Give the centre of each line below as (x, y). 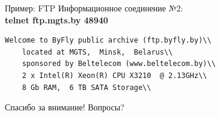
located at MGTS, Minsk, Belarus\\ (97, 52)
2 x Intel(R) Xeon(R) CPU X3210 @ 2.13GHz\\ (115, 75)
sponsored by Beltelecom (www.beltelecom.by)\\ (119, 64)
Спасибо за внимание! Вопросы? (65, 107)
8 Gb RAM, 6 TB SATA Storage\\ (87, 87)
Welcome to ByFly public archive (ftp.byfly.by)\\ (108, 40)
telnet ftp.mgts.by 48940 (57, 19)
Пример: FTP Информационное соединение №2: (94, 8)
